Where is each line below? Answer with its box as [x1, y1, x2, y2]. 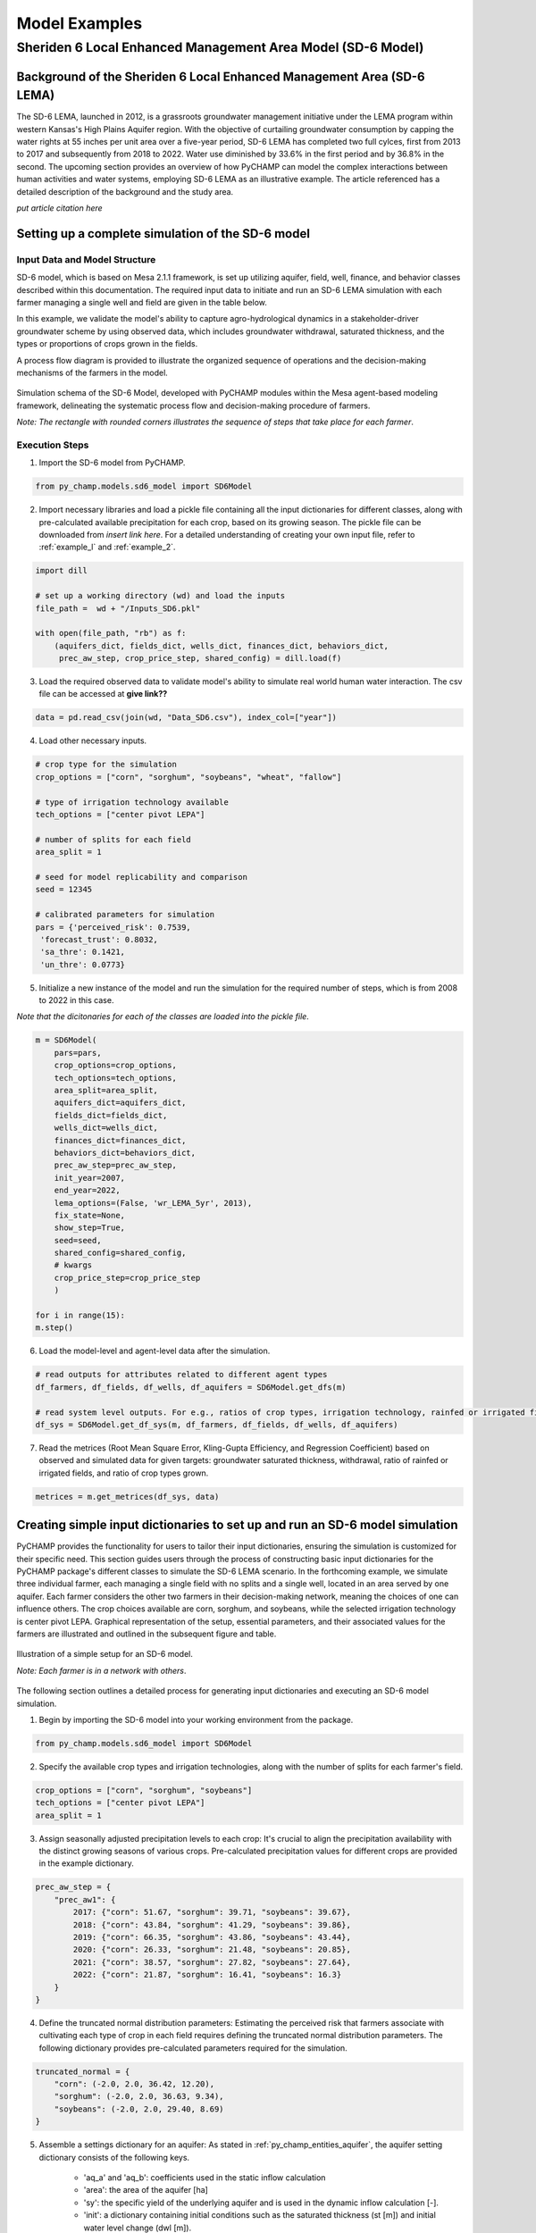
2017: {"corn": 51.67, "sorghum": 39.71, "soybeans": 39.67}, [72, 1907, 352, 1918]
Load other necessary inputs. [38, 735, 147, 746]
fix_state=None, [54, 1210, 125, 1220]
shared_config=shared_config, [54, 1248, 187, 1259]
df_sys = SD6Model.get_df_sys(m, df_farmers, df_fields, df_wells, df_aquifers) [35, 1419, 398, 1429]
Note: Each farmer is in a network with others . [16, 1665, 187, 1676]
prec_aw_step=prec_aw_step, [54, 1160, 178, 1170]
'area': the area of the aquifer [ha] [83, 2185, 209, 2195]
